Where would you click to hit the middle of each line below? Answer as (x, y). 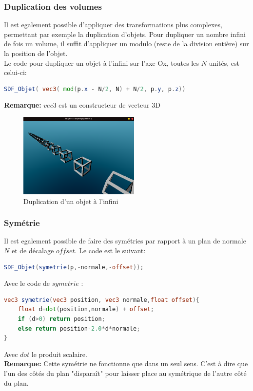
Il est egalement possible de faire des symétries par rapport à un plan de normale (125, 241)
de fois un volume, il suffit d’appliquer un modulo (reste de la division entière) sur (126, 44)
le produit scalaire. (59, 354)
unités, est (224, 63)
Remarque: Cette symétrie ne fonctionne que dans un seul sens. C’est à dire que (126, 363)
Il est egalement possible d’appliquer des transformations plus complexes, (113, 25)
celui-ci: (15, 72)
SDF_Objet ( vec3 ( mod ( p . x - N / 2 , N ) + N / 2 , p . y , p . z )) (95, 89)
